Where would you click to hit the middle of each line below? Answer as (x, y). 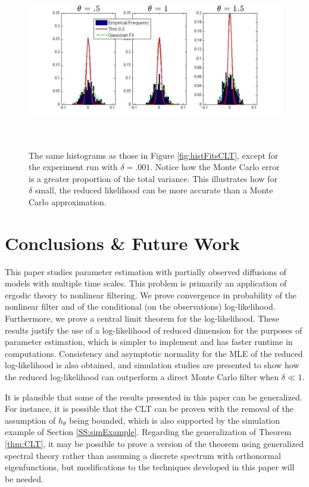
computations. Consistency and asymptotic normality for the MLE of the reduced (154, 353)
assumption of (30, 420)
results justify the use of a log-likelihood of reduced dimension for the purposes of (154, 330)
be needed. (24, 478)
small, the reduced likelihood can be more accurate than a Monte (154, 190)
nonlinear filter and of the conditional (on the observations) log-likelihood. (140, 306)
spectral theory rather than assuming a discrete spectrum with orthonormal (143, 455)
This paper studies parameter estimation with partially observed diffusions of (146, 271)
